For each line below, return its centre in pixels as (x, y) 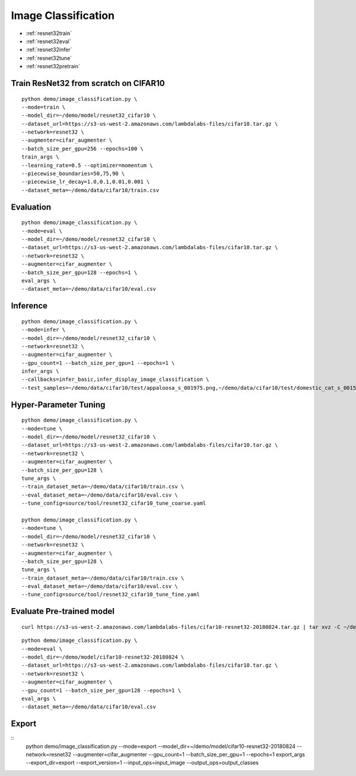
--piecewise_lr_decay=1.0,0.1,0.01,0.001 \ (86, 182)
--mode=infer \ (44, 330)
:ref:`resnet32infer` (49, 50)
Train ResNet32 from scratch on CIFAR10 (88, 83)
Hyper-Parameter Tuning (58, 404)
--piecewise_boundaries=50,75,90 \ (73, 174)
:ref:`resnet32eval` (48, 41)
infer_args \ (40, 371)
